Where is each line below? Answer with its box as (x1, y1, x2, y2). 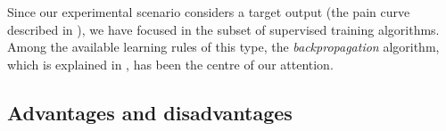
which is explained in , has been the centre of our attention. (7, 54, 334, 73)
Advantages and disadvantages (7, 98, 293, 126)
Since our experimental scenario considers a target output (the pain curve (7, 3, 410, 20)
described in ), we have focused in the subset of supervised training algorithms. (7, 20, 440, 38)
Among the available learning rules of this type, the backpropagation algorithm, (7, 37, 440, 56)
